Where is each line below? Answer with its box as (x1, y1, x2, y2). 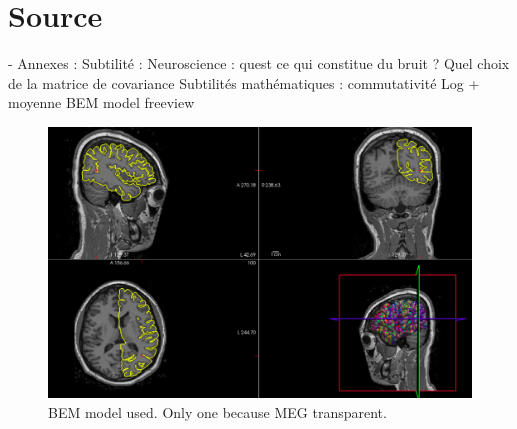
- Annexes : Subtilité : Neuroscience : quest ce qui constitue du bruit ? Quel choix (8, 53, 510, 74)
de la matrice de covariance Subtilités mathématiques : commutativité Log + (8, 72, 480, 93)
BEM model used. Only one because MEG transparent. (48, 401, 387, 422)
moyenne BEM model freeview (8, 92, 195, 113)
